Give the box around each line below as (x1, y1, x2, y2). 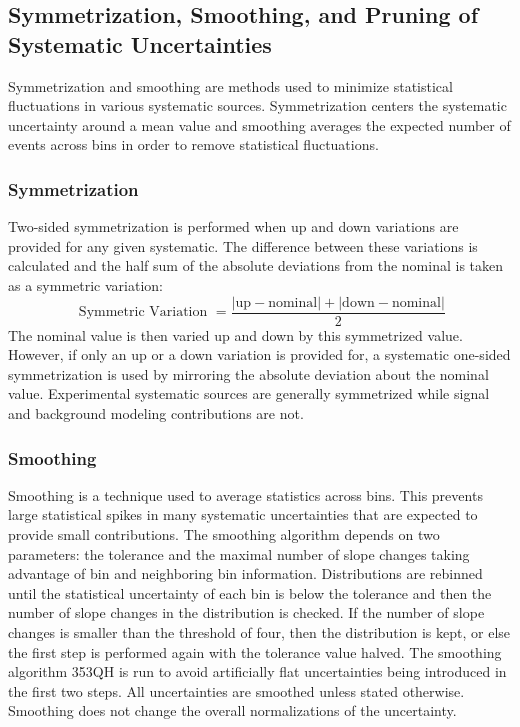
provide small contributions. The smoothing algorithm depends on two (8, 524, 440, 544)
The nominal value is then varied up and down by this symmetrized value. (8, 324, 463, 345)
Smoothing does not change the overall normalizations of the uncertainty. (8, 700, 457, 721)
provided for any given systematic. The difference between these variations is (8, 235, 478, 256)
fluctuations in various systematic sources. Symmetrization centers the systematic (8, 95, 507, 116)
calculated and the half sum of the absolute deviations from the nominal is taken (8, 255, 504, 276)
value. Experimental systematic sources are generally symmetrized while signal (8, 383, 490, 404)
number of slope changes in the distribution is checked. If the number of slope (8, 602, 485, 623)
